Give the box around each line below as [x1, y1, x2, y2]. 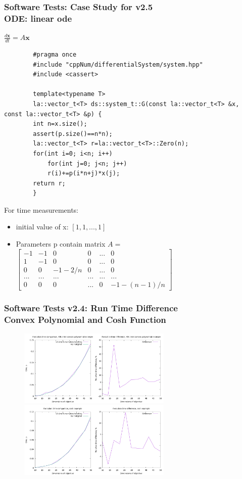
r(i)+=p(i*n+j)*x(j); [47, 170, 120, 177]
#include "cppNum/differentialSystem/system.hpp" [33, 61, 203, 68]
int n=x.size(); [33, 120, 87, 128]
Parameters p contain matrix [16, 238, 106, 249]
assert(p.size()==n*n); [33, 130, 113, 137]
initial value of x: [16, 221, 69, 232]
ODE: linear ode [4, 12, 72, 24]
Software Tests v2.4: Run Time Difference [4, 301, 178, 314]
